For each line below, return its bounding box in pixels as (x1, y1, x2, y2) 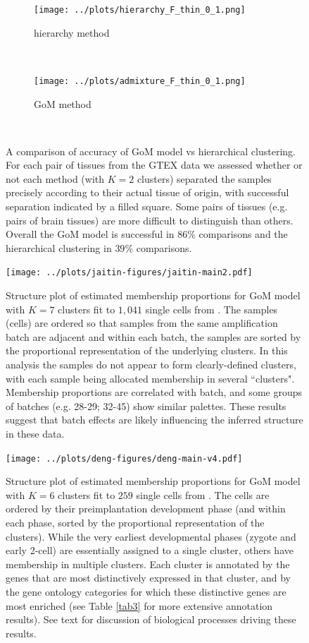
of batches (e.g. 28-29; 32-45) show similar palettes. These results (6, 398, 286, 413)
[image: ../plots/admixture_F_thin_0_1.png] (34, 76, 246, 86)
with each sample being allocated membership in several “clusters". (6, 371, 295, 385)
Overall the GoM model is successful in (6, 227, 175, 241)
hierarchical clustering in (6, 240, 112, 255)
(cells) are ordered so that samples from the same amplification (6, 316, 278, 330)
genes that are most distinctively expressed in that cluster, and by (6, 570, 291, 585)
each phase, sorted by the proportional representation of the (6, 515, 265, 530)
